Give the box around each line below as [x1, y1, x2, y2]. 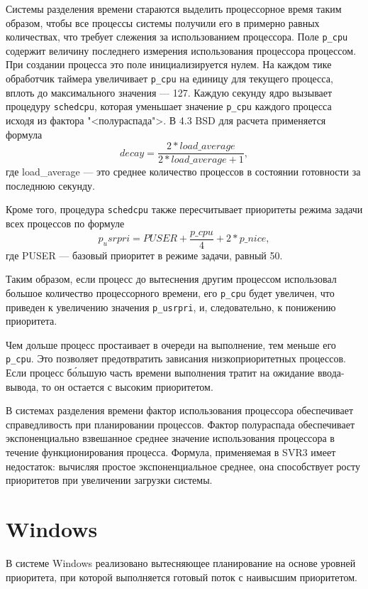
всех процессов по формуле [6, 216, 125, 231]
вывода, [6, 379, 39, 394]
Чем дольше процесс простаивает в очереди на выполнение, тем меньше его [6, 337, 336, 352]
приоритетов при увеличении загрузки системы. [6, 472, 213, 487]
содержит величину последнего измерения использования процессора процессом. [6, 43, 357, 58]
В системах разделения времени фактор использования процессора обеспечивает [6, 403, 354, 418]
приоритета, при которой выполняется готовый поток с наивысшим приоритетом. [6, 569, 357, 584]
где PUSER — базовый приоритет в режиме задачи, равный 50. [6, 247, 283, 262]
